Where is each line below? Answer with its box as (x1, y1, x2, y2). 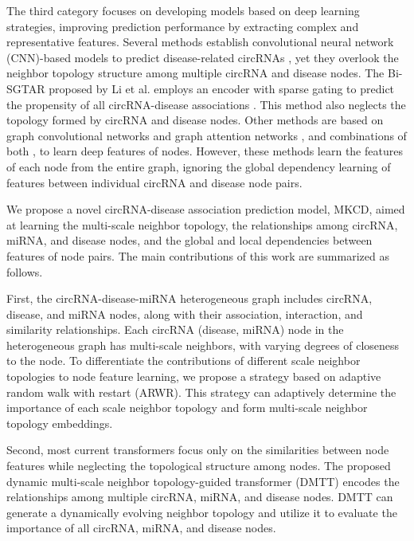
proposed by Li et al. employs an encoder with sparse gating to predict (49, 80, 395, 96)
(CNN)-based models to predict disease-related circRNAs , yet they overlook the (6, 49, 399, 65)
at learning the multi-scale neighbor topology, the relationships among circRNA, (6, 216, 398, 233)
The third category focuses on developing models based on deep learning (6, 2, 360, 18)
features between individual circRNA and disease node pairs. (6, 174, 303, 190)
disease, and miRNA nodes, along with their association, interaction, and (6, 305, 363, 322)
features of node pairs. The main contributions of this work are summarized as (6, 247, 389, 264)
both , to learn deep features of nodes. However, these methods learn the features (6, 143, 403, 159)
